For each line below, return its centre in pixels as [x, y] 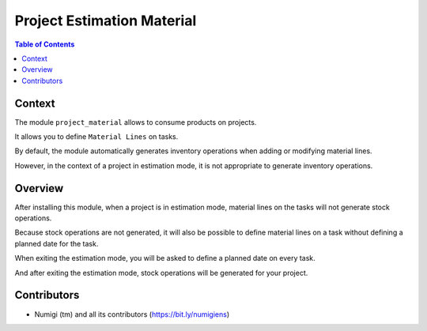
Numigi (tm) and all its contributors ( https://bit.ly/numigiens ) [132, 314]
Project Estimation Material [106, 21]
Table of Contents [45, 44]
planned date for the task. [57, 243]
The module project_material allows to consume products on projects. [136, 122]
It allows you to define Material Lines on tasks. [96, 137]
